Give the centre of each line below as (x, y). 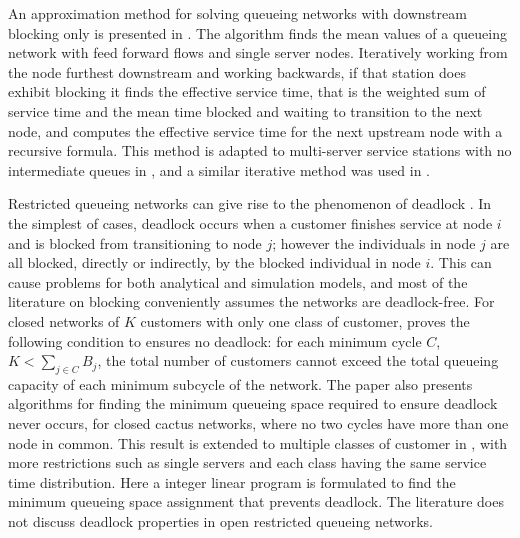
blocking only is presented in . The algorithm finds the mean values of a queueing (257, 32)
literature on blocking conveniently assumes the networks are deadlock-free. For (251, 301)
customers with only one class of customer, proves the (305, 320)
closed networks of (64, 320)
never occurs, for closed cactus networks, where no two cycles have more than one (258, 423)
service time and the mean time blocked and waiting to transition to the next (245, 110)
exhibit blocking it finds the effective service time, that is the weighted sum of (247, 91)
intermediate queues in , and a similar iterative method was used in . (219, 169)
